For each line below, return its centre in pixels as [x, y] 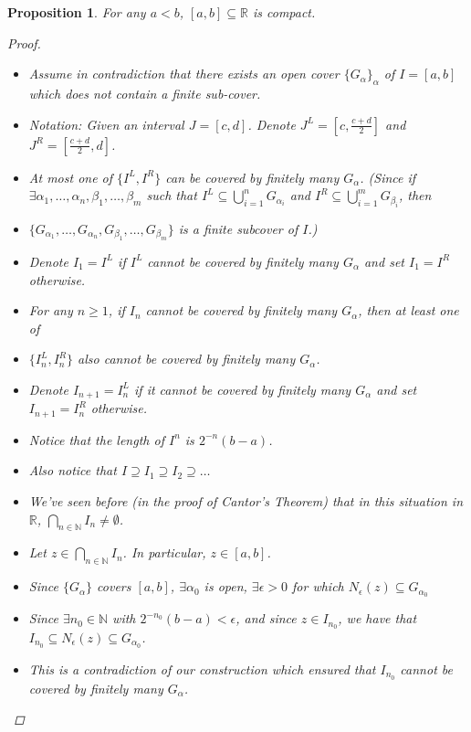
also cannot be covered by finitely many [187, 359]
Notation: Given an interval [106, 124]
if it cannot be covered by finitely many [243, 389]
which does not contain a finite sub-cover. [145, 93]
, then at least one [408, 310]
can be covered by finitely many [252, 177]
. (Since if [388, 177]
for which [318, 586]
